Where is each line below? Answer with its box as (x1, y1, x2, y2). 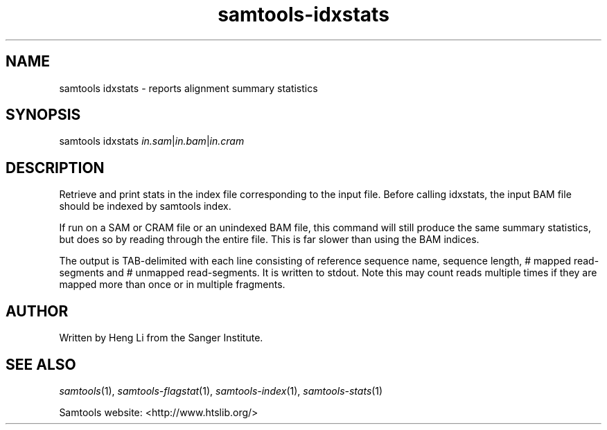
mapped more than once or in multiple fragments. (59, 278, 285, 291)
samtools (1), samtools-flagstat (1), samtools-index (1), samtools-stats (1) (59, 384, 383, 397)
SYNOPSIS (6, 106, 81, 124)
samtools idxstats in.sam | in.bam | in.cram (59, 135, 245, 147)
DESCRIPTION (6, 159, 105, 177)
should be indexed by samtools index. (59, 200, 231, 213)
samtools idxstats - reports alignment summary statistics (59, 82, 318, 94)
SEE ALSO (6, 355, 76, 373)
